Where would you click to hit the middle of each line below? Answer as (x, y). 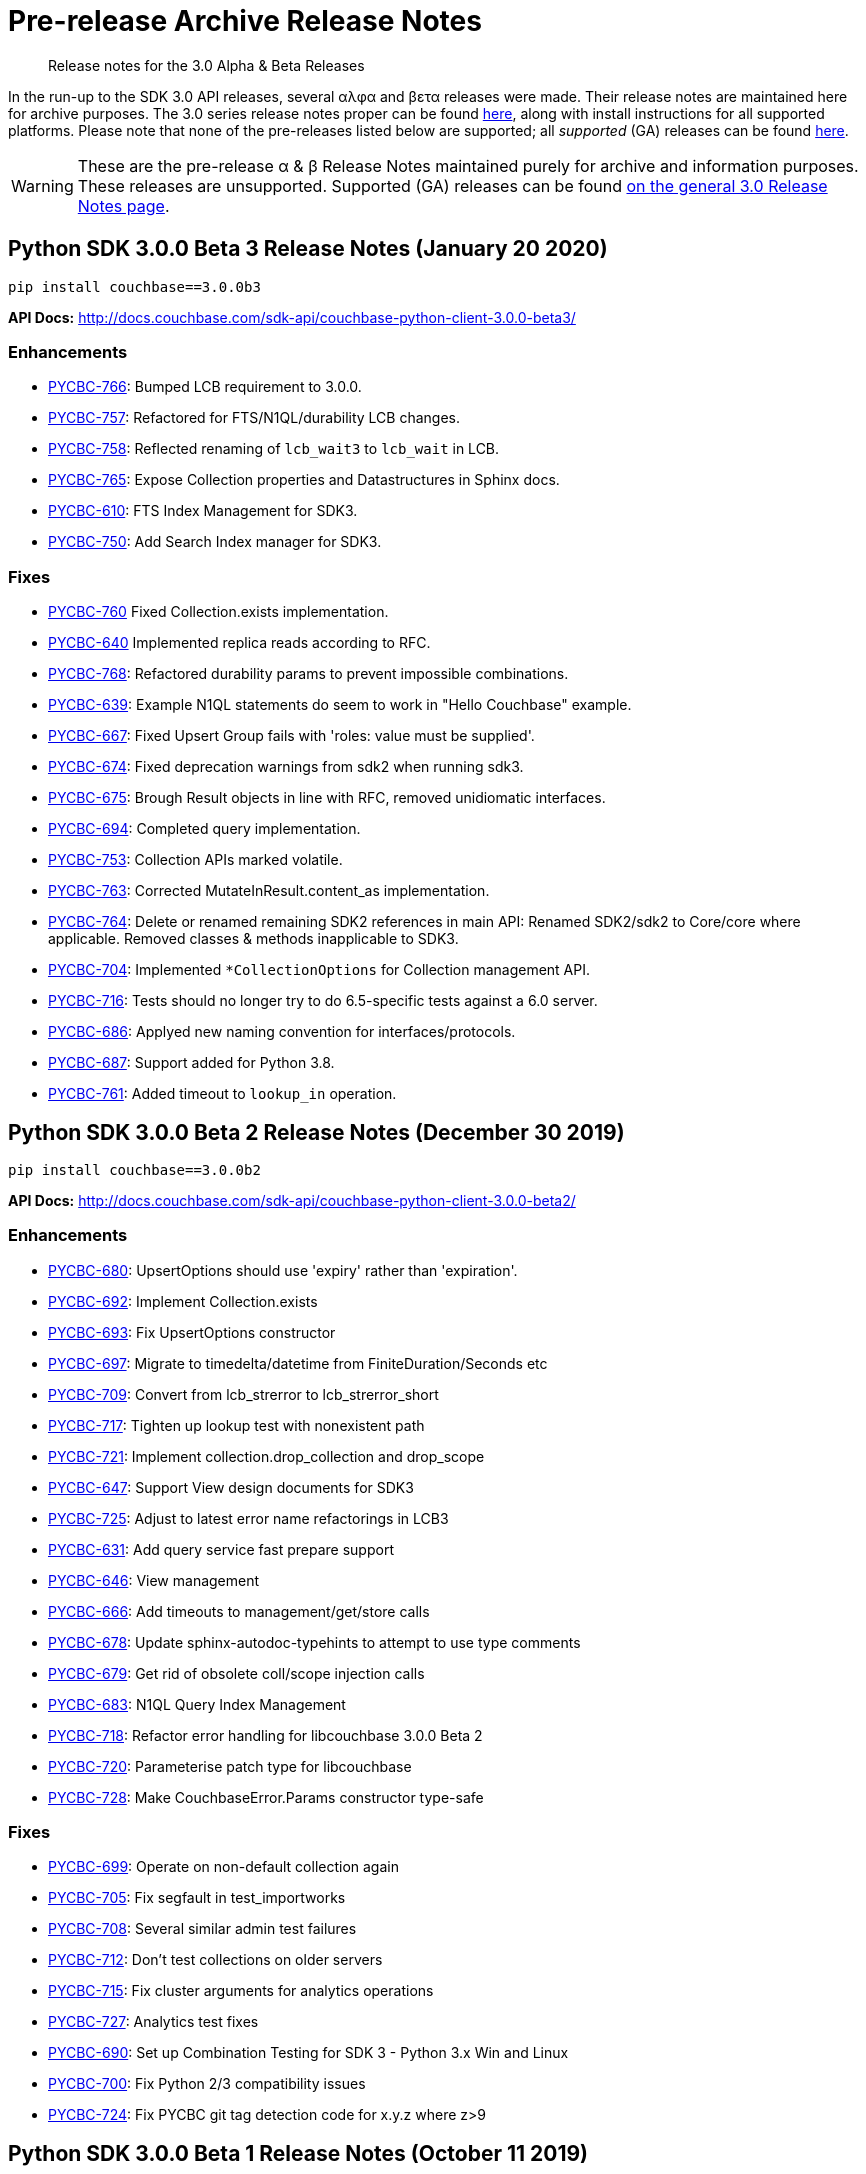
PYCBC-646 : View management (154, 1580)
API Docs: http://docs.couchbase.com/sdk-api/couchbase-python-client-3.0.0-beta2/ (292, 1200)
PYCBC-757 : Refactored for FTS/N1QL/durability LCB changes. (254, 418)
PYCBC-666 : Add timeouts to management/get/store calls (239, 1611)
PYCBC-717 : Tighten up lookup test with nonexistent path (236, 1425)
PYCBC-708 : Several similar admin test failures (202, 1929)
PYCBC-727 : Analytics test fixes (153, 2022)
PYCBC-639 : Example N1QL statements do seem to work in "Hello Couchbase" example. (340, 705)
